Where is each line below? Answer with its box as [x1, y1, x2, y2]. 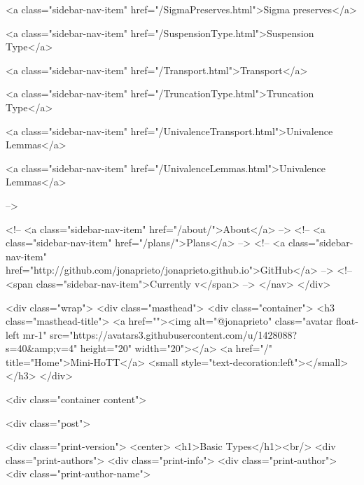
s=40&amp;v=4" [6, 341, 78, 356]
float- [335, 314, 358, 328]
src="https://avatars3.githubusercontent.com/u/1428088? [50, 327, 297, 342]
